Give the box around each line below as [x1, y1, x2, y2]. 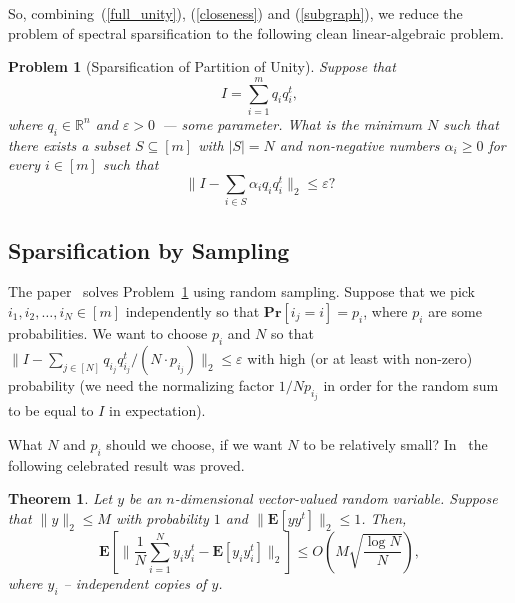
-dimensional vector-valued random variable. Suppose [174, 488, 498, 509]
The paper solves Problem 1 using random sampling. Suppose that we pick [8, 281, 475, 302]
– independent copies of [63, 572, 207, 593]
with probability [115, 507, 209, 528]
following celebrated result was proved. [8, 454, 245, 475]
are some [428, 301, 482, 322]
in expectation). [109, 400, 206, 421]
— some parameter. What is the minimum [162, 113, 423, 134]
